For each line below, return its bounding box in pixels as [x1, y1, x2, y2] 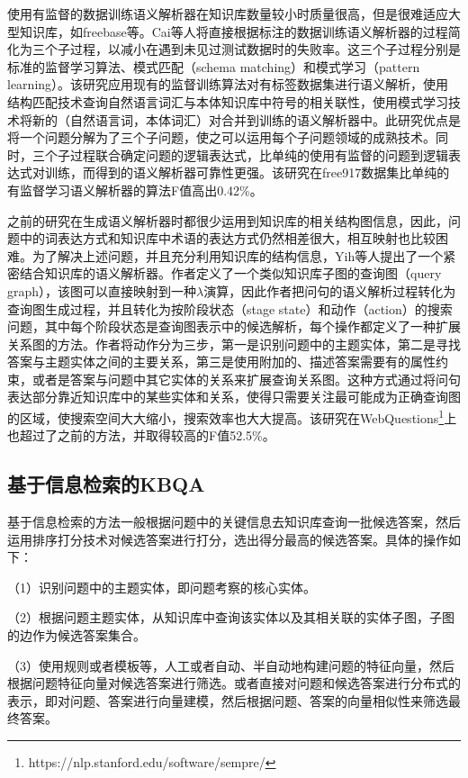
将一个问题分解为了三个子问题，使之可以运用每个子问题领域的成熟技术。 [7, 128, 436, 147]
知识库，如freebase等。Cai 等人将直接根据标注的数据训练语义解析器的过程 [19, 22, 448, 41]
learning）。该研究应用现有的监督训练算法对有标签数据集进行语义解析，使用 [7, 75, 449, 94]
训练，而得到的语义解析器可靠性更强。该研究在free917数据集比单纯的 [44, 163, 450, 182]
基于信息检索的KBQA [7, 470, 205, 498]
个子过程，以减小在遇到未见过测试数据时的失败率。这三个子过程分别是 [44, 40, 461, 59]
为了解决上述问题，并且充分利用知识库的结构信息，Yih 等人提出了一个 [31, 246, 444, 265]
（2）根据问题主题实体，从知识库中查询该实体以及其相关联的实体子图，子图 [7, 608, 454, 627]
